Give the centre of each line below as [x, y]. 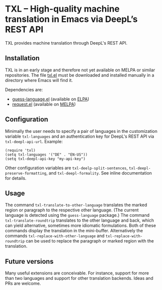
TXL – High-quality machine [62, 9]
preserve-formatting [26, 173]
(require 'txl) [20, 150]
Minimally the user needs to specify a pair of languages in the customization [81, 131]
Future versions [29, 261]
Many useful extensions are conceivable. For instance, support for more [77, 273]
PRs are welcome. [23, 283]
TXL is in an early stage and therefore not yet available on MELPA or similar [80, 70]
